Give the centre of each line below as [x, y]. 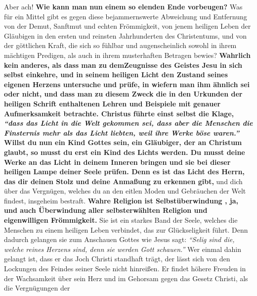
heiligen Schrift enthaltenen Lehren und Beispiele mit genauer [112, 103]
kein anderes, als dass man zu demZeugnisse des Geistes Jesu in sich [123, 65]
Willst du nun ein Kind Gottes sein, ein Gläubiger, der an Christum [123, 142]
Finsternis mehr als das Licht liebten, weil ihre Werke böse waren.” [122, 132]
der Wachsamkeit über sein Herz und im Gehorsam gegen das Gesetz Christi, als [126, 278]
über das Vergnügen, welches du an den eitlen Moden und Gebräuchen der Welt [125, 191]
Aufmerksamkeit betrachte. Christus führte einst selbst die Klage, [119, 113]
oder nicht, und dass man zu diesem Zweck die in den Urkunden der [123, 94]
